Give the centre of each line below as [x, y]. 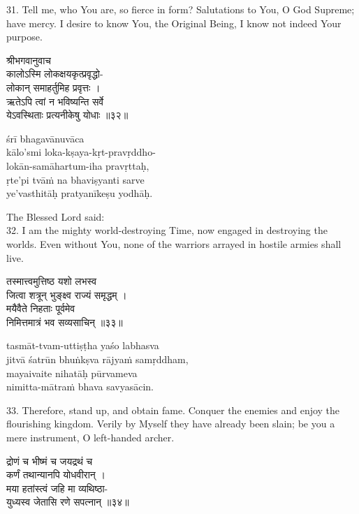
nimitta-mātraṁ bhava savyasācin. [80, 387]
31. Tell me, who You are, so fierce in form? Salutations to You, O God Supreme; [181, 9]
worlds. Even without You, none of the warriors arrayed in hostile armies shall [174, 243]
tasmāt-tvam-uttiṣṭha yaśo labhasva [83, 345]
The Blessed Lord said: [56, 216]
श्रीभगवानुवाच [29, 60]
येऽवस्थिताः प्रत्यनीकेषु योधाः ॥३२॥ [67, 115]
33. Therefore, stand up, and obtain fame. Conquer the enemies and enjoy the [173, 410]
